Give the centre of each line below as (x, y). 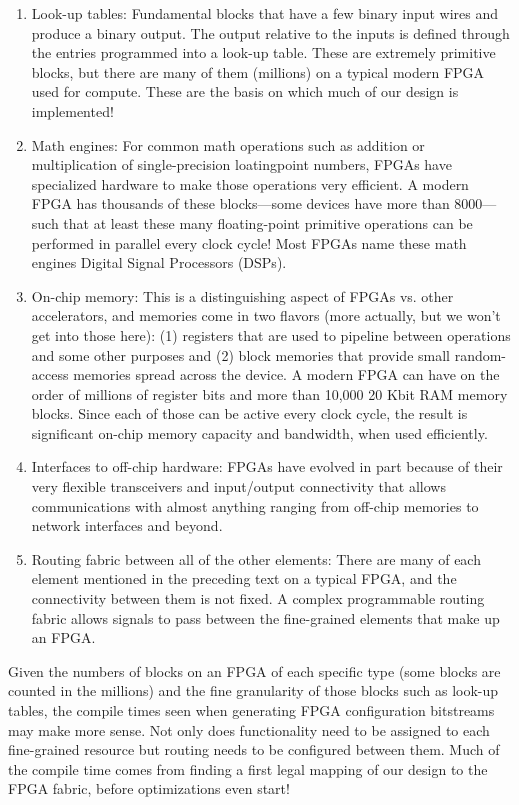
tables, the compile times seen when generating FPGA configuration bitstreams (251, 710)
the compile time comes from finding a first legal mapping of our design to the (248, 768)
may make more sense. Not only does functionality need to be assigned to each (249, 729)
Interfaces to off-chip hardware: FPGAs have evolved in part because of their (267, 466)
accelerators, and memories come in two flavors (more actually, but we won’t (266, 315)
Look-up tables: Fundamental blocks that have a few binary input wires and (265, 13)
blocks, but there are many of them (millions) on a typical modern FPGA (258, 71)
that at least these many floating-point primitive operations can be (268, 222)
